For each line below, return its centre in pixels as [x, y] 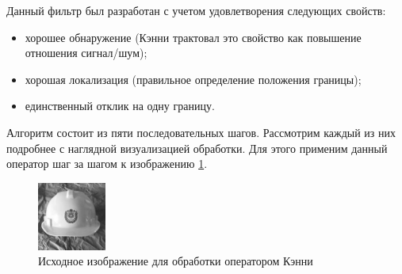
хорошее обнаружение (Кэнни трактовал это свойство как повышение [193, 37]
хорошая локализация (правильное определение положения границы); [193, 79]
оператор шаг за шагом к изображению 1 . [107, 164]
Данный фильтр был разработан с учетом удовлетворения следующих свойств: [196, 10]
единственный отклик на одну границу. [120, 106]
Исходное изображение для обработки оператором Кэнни [176, 261]
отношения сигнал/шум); [86, 53]
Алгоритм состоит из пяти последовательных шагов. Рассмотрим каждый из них [201, 132]
